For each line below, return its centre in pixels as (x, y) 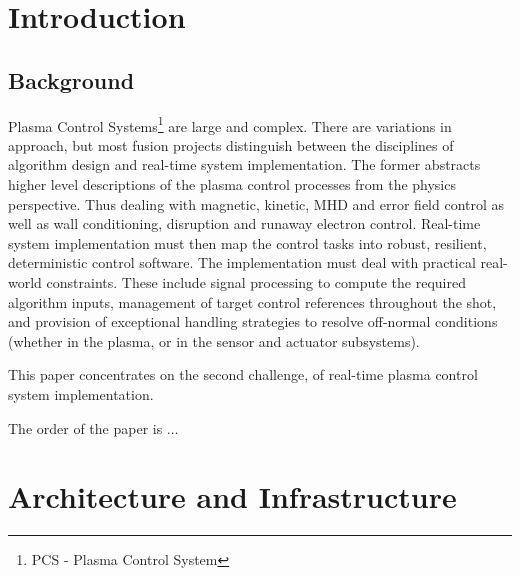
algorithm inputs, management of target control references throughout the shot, (252, 301)
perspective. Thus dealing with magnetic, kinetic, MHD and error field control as (256, 203)
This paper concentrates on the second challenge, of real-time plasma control (243, 374)
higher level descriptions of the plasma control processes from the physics (232, 184)
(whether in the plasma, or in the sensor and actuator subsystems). (214, 340)
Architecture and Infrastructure (232, 496)
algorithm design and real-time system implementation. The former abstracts (244, 164)
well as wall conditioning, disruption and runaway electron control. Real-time (244, 223)
